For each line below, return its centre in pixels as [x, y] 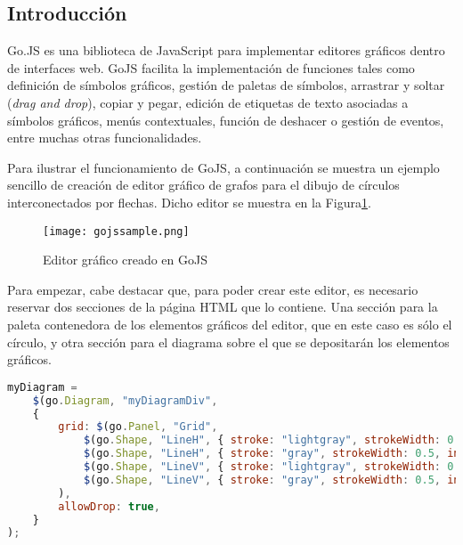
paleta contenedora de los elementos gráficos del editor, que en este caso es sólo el [230, 324]
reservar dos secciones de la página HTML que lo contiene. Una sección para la [223, 307]
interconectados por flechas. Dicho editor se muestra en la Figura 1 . [189, 202]
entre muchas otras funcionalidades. [105, 138]
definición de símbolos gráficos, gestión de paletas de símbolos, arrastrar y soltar [226, 85]
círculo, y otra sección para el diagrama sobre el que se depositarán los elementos [228, 342]
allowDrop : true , [109, 506]
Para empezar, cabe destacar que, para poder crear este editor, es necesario [213, 289]
